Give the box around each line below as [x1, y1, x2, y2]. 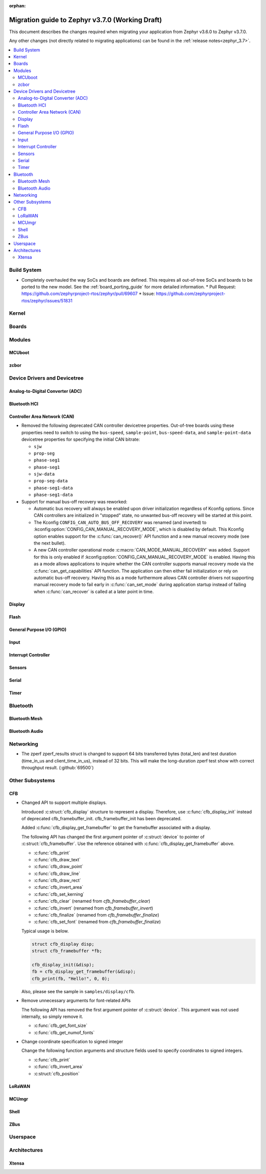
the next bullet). [33, 540, 66, 546]
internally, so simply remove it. [21, 1013, 83, 1019]
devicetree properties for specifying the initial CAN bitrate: [21, 436, 140, 442]
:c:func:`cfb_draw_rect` [33, 878, 81, 883]
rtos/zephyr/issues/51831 [21, 297, 72, 303]
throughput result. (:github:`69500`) [21, 765, 94, 771]
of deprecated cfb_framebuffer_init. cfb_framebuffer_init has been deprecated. [21, 815, 182, 821]
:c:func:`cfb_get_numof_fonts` [33, 1029, 95, 1035]
